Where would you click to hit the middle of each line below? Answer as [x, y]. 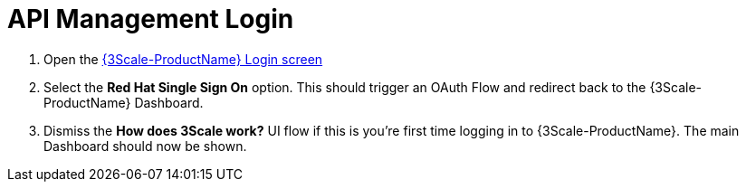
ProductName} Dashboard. [124, 102]
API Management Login [151, 19]
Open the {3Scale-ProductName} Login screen [183, 59]
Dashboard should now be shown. [145, 146]
